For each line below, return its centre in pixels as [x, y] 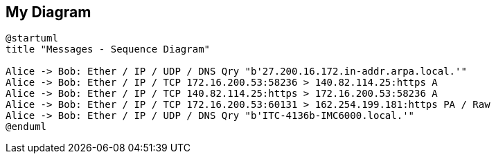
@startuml [32, 38]
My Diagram [48, 12]
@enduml [26, 127]
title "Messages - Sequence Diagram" [108, 49]
